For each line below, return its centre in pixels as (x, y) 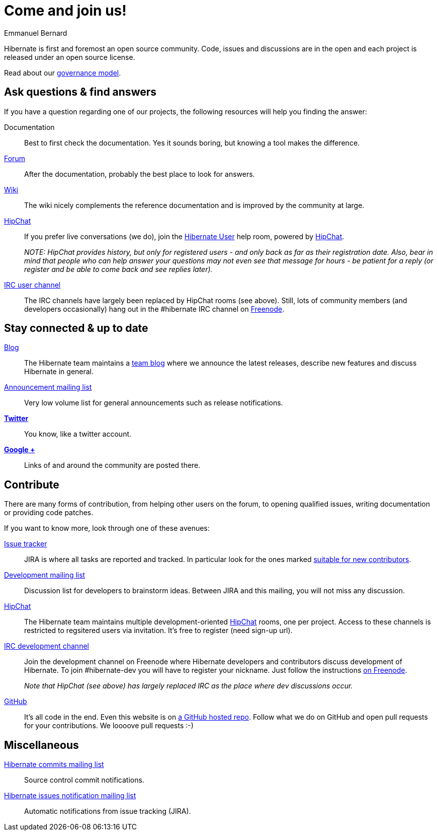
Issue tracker (26, 544)
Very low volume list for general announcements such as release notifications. (154, 403)
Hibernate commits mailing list (54, 764)
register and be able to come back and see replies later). (118, 269)
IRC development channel (47, 646)
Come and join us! (65, 11)
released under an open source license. (70, 57)
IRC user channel (32, 285)
